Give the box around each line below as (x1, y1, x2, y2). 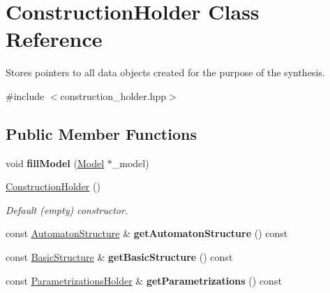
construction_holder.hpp (60, 88, 167, 103)
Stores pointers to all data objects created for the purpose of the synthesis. (6, 65, 325, 80)
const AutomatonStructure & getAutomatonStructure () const (6, 226, 288, 241)
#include (6, 88, 45, 103)
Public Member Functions (6, 122, 197, 144)
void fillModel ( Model (6, 155, 105, 170)
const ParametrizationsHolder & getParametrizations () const (6, 273, 282, 287)
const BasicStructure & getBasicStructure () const (6, 250, 233, 264)
